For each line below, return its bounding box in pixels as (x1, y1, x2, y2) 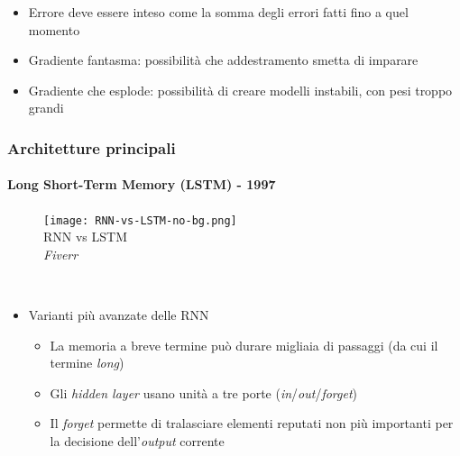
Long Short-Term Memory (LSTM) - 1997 (7, 175, 276, 194)
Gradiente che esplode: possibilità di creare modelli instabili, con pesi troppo (28, 80, 453, 99)
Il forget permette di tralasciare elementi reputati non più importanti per (50, 414, 454, 433)
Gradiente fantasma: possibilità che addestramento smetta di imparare (28, 50, 419, 69)
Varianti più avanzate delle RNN (28, 306, 209, 324)
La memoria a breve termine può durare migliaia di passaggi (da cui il (50, 335, 438, 354)
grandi (28, 98, 64, 117)
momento (28, 20, 80, 39)
